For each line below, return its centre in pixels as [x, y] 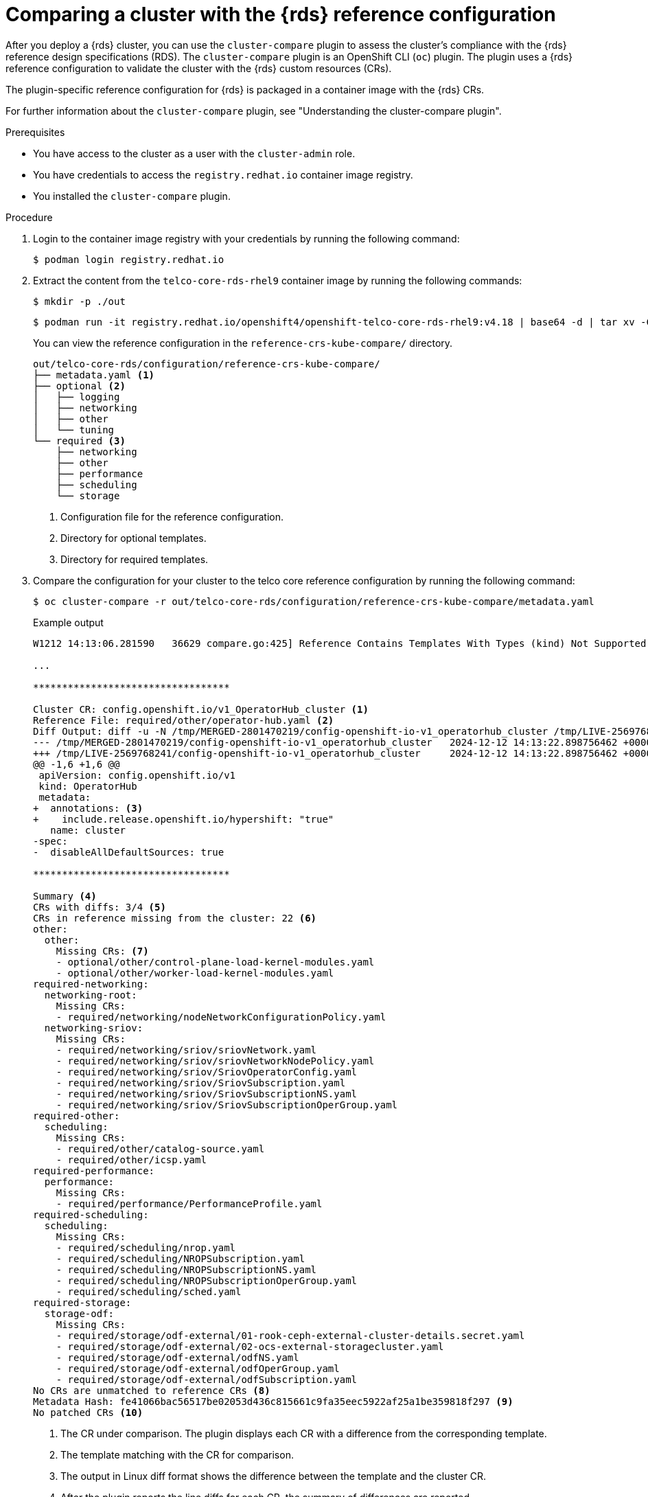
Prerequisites [35, 132]
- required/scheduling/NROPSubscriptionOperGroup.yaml [207, 1280]
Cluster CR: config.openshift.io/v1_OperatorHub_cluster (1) [201, 709]
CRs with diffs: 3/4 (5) [100, 907]
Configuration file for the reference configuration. [172, 516]
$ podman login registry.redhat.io [129, 259]
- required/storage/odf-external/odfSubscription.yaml [207, 1379]
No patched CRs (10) [88, 1412]
